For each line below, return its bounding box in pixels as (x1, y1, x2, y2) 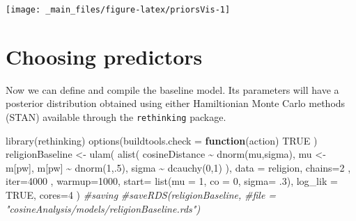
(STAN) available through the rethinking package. (6, 109, 226, 124)
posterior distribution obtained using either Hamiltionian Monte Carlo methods (6, 96, 346, 110)
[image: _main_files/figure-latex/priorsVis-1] (6, 5, 231, 15)
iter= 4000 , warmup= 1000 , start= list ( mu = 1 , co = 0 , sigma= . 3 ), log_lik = (6, 174, 338, 188)
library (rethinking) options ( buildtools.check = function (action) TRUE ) (6, 133, 318, 147)
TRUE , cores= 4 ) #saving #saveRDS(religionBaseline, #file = (6, 188, 277, 202)
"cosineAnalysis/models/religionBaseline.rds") (6, 201, 201, 215)
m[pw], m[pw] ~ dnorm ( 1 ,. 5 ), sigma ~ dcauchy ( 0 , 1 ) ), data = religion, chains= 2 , (6, 160, 351, 174)
